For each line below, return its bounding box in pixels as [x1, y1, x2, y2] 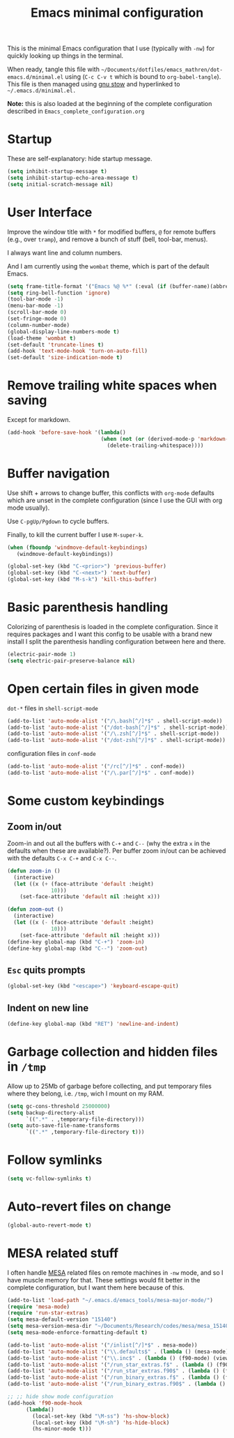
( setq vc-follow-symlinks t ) [7, 1175, 92, 1183]
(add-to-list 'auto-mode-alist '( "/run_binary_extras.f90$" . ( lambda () [7, 1381, 226, 1388]
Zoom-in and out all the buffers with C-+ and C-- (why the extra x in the [7, 839, 210, 847]
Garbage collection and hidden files [7, 1044, 218, 1059]
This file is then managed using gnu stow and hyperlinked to [7, 80, 180, 89]
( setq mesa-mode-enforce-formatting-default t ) [7, 1329, 148, 1336]
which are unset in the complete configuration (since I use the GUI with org [7, 496, 223, 504]
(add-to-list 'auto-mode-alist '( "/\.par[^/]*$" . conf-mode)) [7, 769, 195, 777]
